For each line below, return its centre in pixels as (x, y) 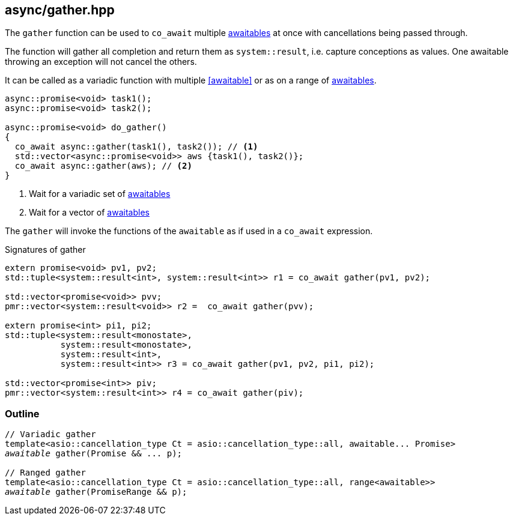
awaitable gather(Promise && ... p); (94, 454)
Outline (22, 413)
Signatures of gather (45, 250)
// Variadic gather (50, 434)
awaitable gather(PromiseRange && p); (96, 492)
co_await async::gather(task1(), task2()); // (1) (136, 147)
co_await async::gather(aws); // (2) (103, 166)
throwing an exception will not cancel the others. (101, 62)
